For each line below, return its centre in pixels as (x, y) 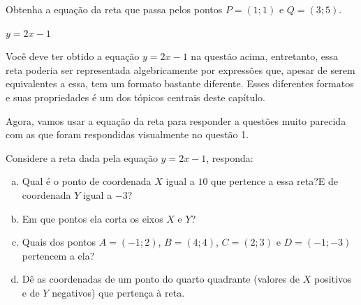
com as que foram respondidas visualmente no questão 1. (127, 134)
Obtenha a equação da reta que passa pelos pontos (114, 9)
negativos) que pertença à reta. (118, 292)
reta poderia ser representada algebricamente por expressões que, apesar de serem (180, 69)
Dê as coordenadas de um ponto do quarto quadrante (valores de (161, 279)
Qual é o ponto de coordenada (87, 181)
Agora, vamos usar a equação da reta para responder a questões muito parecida (176, 120)
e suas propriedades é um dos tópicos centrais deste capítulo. (136, 97)
